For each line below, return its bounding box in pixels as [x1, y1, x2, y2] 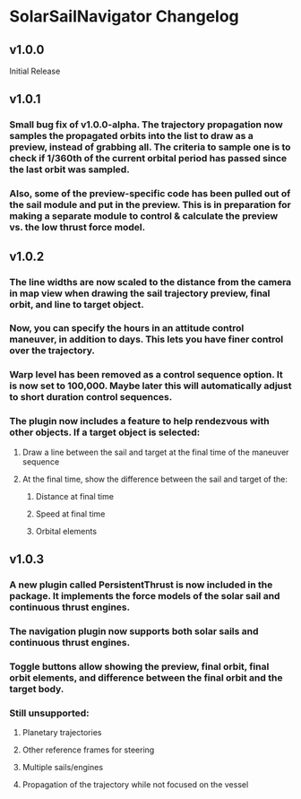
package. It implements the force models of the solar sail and [9, 590, 280, 602]
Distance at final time [35, 491, 115, 501]
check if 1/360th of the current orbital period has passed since [9, 152, 288, 165]
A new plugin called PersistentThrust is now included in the [9, 578, 273, 591]
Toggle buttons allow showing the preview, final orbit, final [9, 660, 270, 673]
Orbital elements [35, 525, 97, 536]
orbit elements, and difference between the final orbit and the [9, 671, 283, 683]
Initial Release [9, 65, 61, 76]
